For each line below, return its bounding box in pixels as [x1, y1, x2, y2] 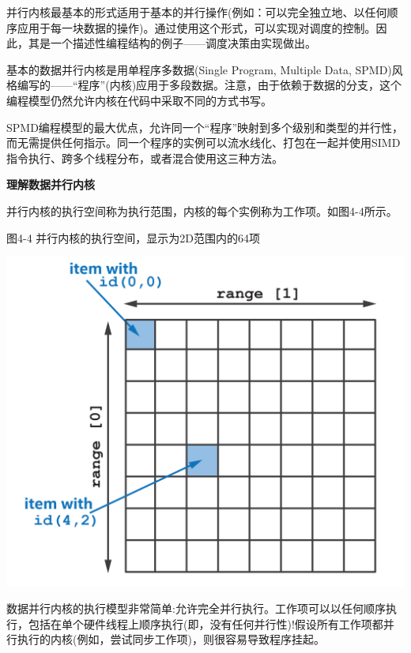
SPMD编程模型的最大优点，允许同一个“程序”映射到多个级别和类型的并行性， [6, 118, 404, 135]
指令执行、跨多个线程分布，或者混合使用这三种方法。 [6, 149, 283, 166]
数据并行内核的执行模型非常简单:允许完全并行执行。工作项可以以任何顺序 [6, 600, 386, 617]
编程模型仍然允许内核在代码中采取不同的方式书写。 [6, 92, 272, 108]
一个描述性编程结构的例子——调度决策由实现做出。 [50, 35, 316, 51]
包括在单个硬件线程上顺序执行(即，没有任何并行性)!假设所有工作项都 [28, 615, 383, 632]
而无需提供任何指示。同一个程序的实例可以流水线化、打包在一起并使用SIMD [6, 134, 401, 151]
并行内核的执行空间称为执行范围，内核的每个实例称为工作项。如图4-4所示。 [6, 202, 398, 219]
